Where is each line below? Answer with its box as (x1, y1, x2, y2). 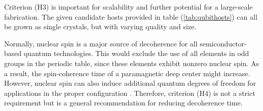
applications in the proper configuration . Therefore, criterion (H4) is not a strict (4, 87, 255, 98)
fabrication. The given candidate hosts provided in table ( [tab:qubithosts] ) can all (4, 11, 257, 22)
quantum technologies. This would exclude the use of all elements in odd (23, 48, 249, 59)
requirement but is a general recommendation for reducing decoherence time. (4, 97, 243, 108)
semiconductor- (200, 38, 247, 48)
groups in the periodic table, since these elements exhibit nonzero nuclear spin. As (4, 58, 259, 68)
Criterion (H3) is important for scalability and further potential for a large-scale (4, 2, 253, 12)
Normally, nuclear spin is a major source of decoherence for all (4, 38, 198, 48)
